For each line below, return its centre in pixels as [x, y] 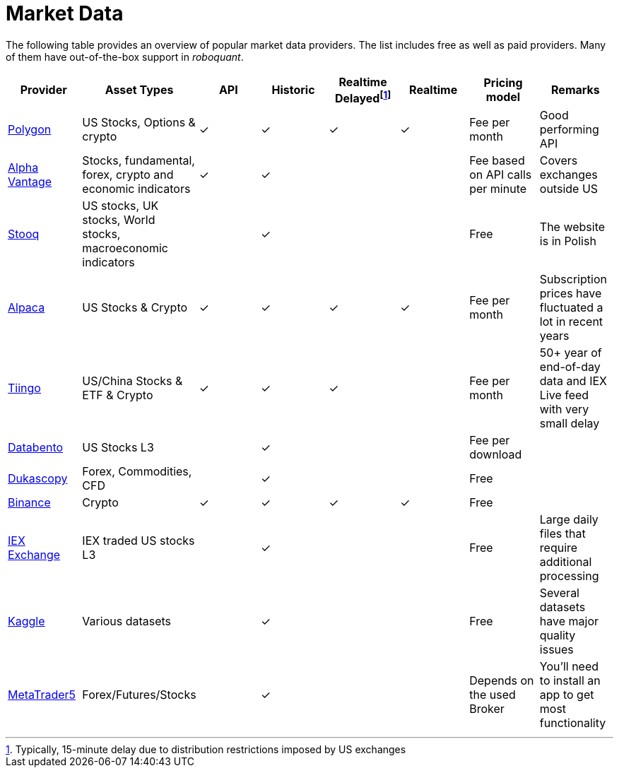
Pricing [503, 83]
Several [559, 593]
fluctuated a [571, 308]
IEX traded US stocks [138, 541]
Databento [36, 448]
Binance [29, 503]
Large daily [569, 520]
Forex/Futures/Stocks [139, 695]
